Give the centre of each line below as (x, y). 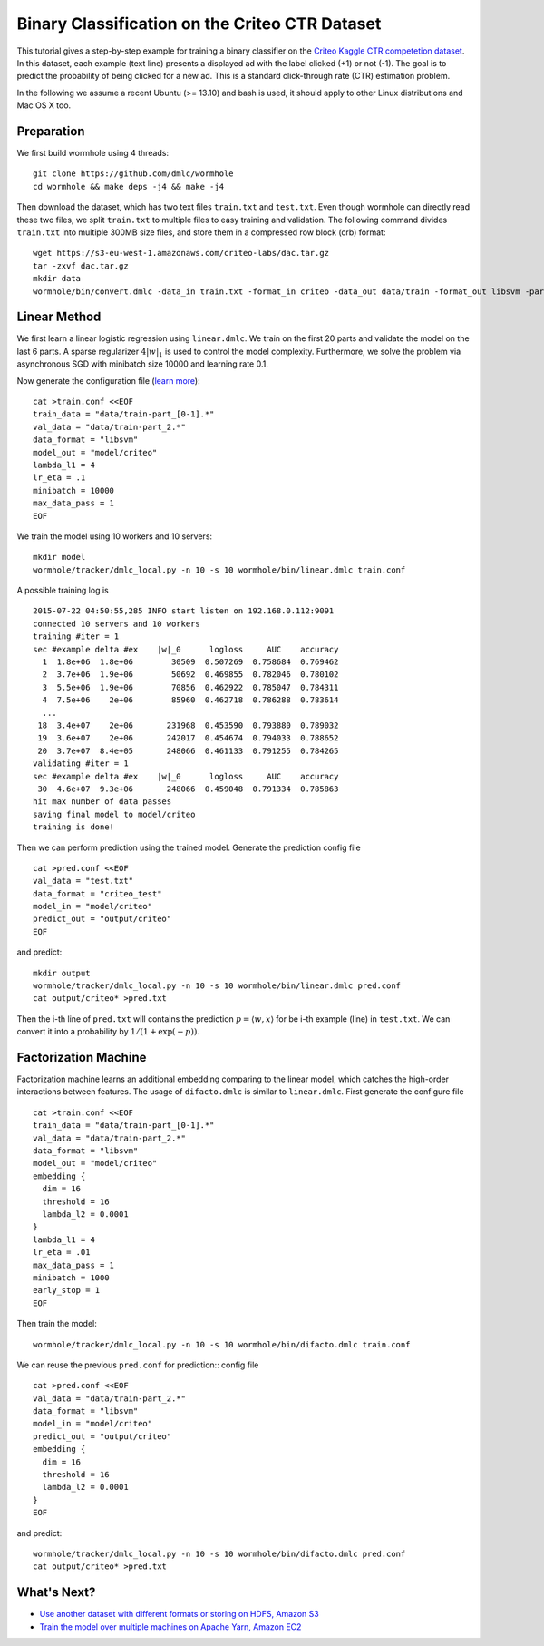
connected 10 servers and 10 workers (117, 623)
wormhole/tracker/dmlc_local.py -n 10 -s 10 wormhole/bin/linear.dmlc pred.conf (217, 986)
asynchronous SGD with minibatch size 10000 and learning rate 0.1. (143, 364)
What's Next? (56, 1592)
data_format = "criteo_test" (97, 893)
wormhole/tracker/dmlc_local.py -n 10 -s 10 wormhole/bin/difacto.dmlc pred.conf (219, 1553)
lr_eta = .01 (62, 1253)
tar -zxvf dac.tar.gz (81, 266)
